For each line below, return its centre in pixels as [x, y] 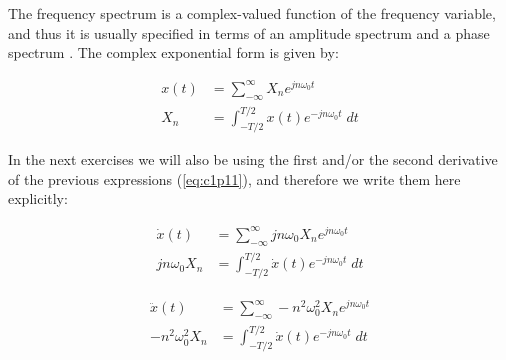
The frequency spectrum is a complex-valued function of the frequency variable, [252, 13]
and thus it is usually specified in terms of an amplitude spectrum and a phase [249, 32]
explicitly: [38, 198]
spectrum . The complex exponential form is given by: [173, 52]
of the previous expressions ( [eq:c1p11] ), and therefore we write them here [234, 178]
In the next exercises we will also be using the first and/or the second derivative [253, 159]
